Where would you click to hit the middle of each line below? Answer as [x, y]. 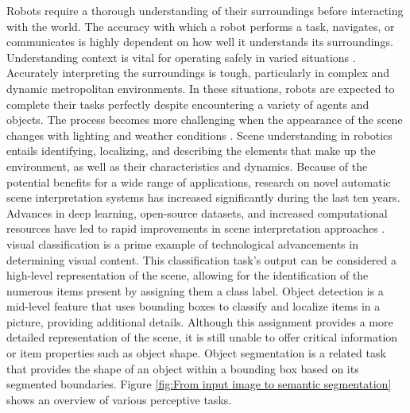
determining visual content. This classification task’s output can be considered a [202, 259]
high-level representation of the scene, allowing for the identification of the [188, 275]
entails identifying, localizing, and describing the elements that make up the [191, 151]
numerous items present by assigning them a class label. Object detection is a [195, 290]
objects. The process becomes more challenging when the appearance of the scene [205, 120]
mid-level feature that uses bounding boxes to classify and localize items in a [193, 306]
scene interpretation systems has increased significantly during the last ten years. [203, 197]
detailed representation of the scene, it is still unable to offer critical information [202, 337]
